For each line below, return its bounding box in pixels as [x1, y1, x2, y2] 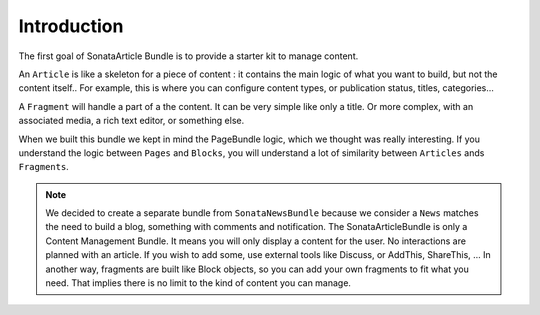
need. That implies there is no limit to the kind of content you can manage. [45, 277, 352, 289]
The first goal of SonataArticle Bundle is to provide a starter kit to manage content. [18, 50, 359, 62]
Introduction [18, 15, 124, 37]
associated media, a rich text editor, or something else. [18, 115, 245, 127]
